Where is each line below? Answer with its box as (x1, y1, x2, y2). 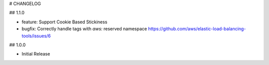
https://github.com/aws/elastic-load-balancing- (147, 26, 246, 32)
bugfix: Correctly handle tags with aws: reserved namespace (21, 26, 147, 32)
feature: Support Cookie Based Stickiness (21, 19, 108, 25)
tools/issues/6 (21, 33, 51, 39)
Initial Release (21, 51, 50, 57)
